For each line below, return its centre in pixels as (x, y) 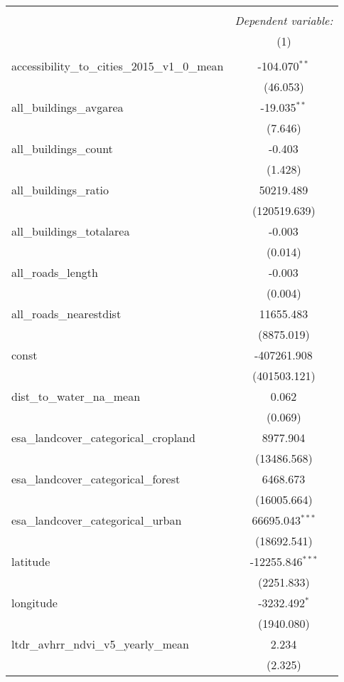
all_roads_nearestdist (66, 314)
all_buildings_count (62, 148)
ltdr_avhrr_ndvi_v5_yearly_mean (101, 644)
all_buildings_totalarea (71, 231)
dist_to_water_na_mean (76, 396)
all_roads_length (55, 272)
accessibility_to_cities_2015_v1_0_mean (118, 66)
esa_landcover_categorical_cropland (103, 437)
